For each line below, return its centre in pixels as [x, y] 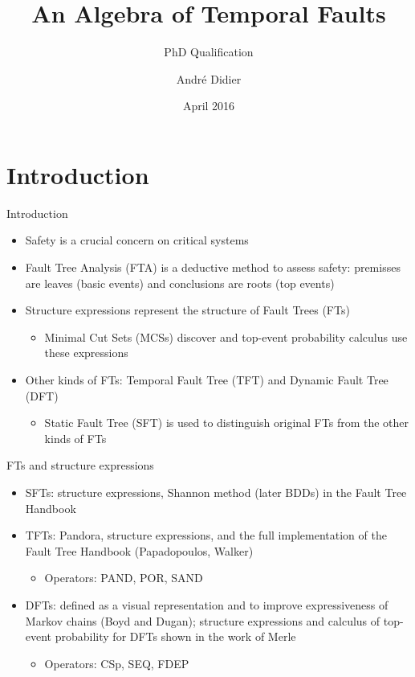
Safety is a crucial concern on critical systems [137, 240]
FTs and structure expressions [80, 465]
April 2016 [209, 106]
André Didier [209, 78]
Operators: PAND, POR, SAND [124, 578]
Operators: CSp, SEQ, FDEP [117, 663]
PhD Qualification [209, 52]
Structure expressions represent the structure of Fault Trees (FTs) [187, 310]
